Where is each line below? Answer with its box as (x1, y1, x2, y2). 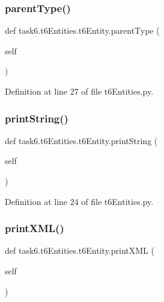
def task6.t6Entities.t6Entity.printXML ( (5, 244, 154, 257)
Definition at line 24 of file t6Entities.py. (5, 195, 154, 207)
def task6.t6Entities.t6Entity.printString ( (5, 134, 158, 146)
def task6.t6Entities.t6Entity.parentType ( (5, 24, 160, 37)
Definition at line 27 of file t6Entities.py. (5, 85, 154, 97)
